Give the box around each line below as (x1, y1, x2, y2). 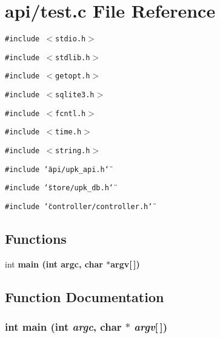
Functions (5, 229, 67, 248)
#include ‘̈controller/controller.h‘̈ (5, 202, 153, 212)
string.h (55, 147, 90, 156)
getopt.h (55, 72, 90, 81)
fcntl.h (55, 109, 86, 118)
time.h (55, 128, 82, 137)
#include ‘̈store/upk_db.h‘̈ (5, 184, 113, 193)
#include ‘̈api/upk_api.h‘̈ (5, 165, 109, 174)
